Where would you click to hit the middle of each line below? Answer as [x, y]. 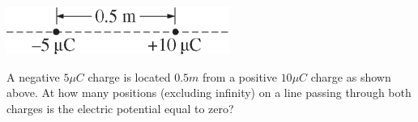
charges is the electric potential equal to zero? [120, 108]
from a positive [240, 76]
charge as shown [351, 76]
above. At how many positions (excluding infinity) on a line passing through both [209, 93]
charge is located [129, 76]
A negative [33, 76]
